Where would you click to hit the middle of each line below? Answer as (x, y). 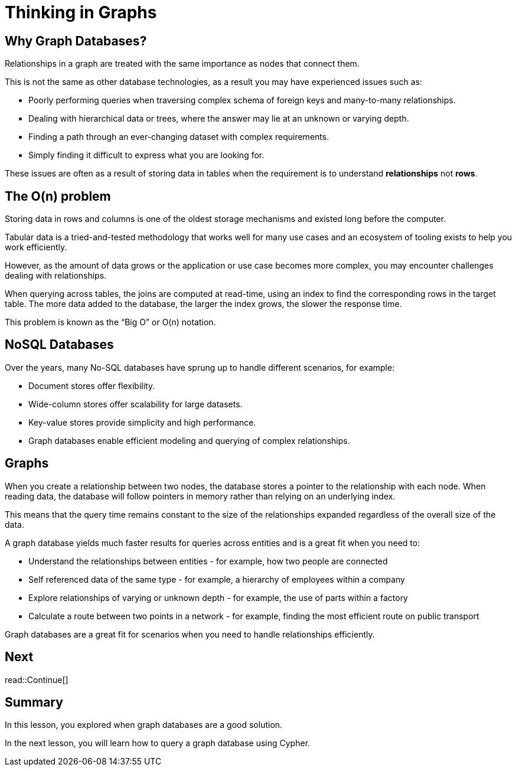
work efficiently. (36, 247)
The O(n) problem (58, 196)
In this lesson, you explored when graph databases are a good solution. (144, 725)
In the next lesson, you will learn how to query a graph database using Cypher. (158, 743)
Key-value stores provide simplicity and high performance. (142, 422)
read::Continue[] (37, 679)
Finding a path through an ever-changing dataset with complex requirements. (179, 137)
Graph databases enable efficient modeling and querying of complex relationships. (189, 440)
